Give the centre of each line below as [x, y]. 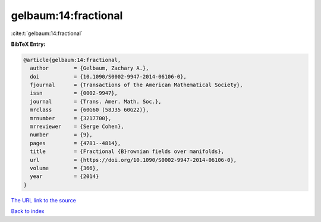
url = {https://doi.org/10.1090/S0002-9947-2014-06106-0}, [133, 160]
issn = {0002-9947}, [74, 93]
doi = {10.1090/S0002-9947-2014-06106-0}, [108, 76]
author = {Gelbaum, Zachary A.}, [89, 68]
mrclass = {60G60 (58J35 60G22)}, [89, 110]
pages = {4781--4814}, [75, 143]
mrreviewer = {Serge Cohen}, [77, 127]
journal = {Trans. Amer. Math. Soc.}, [96, 101]
